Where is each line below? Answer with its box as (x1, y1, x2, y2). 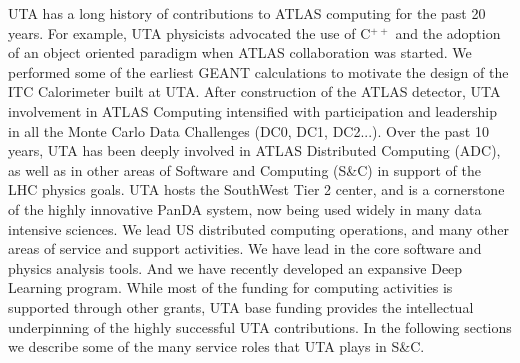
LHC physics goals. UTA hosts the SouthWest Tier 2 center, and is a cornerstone (8, 179, 505, 200)
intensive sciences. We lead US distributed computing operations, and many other (8, 218, 510, 239)
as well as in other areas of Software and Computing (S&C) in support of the (8, 159, 481, 180)
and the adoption (395, 22, 501, 43)
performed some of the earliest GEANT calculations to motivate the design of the (8, 61, 509, 82)
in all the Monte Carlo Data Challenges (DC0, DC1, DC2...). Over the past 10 (8, 120, 489, 141)
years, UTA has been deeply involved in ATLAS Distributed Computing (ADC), (8, 140, 501, 161)
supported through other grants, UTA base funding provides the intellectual (8, 296, 474, 317)
